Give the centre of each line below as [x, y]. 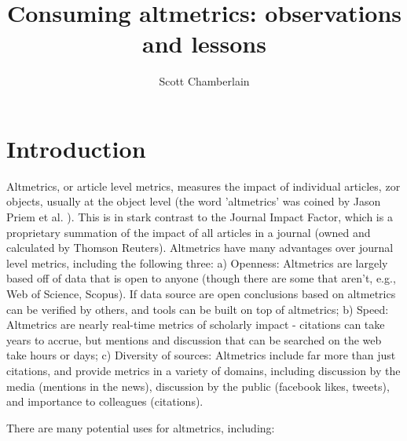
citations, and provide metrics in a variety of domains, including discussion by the [203, 370]
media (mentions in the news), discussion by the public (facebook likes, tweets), [198, 386]
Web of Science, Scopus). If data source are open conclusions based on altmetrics [201, 293]
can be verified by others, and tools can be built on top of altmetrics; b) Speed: [198, 309]
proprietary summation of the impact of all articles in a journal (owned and [189, 232]
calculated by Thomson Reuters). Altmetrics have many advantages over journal [200, 248]
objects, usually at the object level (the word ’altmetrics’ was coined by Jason [194, 201]
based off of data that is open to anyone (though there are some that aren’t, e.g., [201, 278]
